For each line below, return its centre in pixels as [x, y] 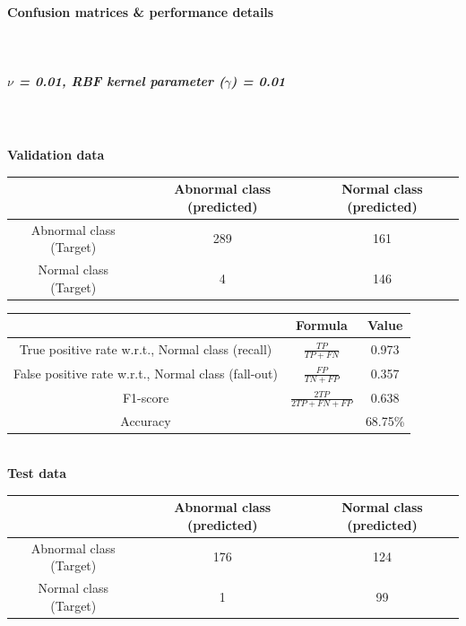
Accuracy [146, 421]
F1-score [146, 398]
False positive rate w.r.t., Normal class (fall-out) [146, 374]
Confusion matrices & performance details [141, 11]
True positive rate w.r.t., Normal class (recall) [146, 349]
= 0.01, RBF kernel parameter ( [121, 80]
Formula [322, 325]
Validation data [56, 155]
